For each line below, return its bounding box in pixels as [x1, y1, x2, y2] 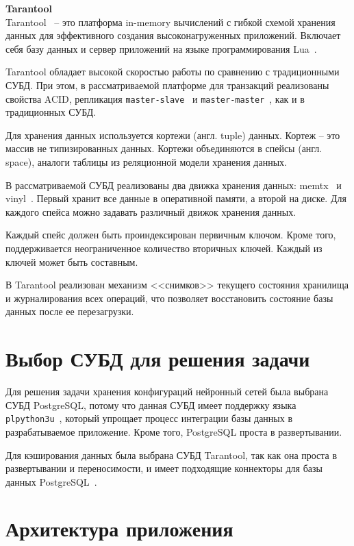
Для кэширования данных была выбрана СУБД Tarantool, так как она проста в [5, 447, 338, 462]
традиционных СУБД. [5, 105, 97, 119]
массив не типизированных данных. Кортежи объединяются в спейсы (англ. [5, 141, 323, 156]
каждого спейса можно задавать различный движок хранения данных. [5, 204, 296, 219]
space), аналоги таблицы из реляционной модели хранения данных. [5, 155, 287, 169]
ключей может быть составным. [5, 254, 138, 269]
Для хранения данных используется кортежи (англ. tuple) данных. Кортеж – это [5, 127, 340, 142]
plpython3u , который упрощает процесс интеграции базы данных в [5, 411, 293, 425]
